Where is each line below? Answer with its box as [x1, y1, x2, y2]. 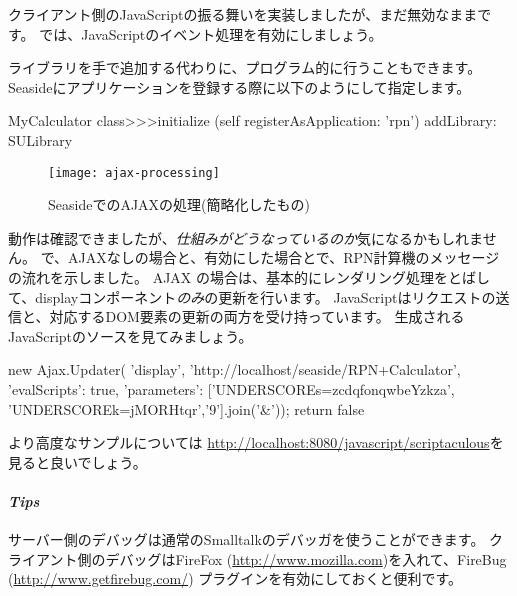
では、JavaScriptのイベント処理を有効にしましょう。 [39, 23, 383, 44]
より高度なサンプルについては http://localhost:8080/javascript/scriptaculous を [8, 432, 504, 453]
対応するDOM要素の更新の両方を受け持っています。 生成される [49, 306, 465, 327]
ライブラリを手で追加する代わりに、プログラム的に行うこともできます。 [8, 57, 482, 78]
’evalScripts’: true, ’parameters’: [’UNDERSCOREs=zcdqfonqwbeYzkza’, [8, 378, 455, 399]
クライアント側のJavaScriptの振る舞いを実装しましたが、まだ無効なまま [8, 4, 478, 24]
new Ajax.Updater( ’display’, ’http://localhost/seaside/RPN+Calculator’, [8, 359, 461, 380]
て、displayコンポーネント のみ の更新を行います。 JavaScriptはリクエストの [8, 286, 496, 307]
